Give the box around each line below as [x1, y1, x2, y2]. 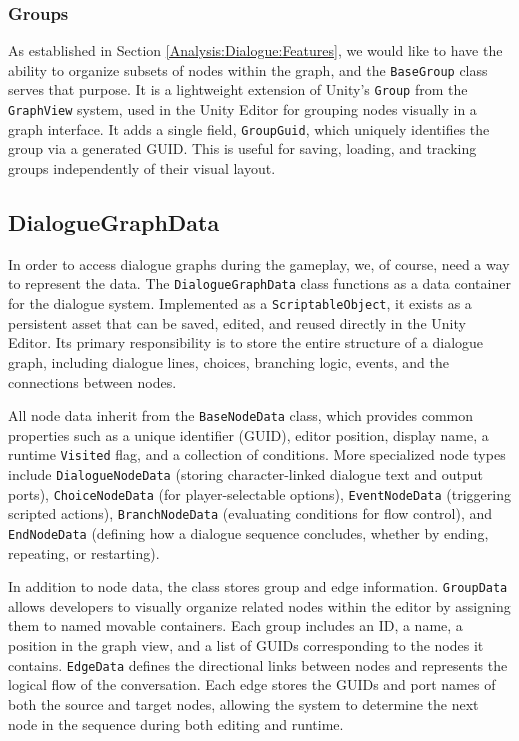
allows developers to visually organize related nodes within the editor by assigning [8, 595, 511, 616]
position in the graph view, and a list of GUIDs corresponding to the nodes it [8, 635, 484, 656]
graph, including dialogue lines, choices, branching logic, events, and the [8, 351, 449, 372]
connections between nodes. [8, 371, 177, 392]
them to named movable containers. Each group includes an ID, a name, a [8, 615, 463, 636]
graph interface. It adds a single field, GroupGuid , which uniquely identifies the [8, 118, 490, 139]
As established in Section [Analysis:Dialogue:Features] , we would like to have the [8, 40, 503, 61]
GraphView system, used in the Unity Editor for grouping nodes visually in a [8, 99, 477, 120]
